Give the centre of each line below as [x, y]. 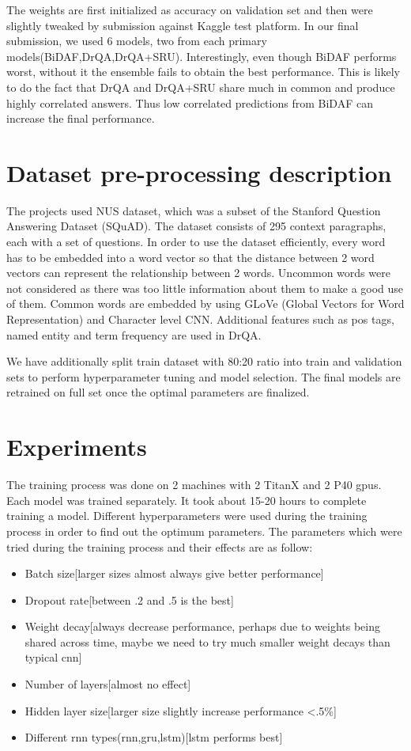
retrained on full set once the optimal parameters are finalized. [158, 392]
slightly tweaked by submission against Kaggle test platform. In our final [183, 25]
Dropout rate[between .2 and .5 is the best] [129, 599]
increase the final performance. [81, 118]
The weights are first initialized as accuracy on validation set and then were [190, 9]
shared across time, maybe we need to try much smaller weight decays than [207, 641]
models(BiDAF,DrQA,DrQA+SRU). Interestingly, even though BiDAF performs [202, 56]
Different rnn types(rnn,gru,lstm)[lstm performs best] [154, 737]
